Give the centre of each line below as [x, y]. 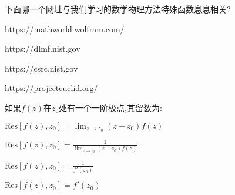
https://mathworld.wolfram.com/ [65, 28]
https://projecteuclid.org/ [51, 88]
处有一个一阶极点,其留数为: [110, 107]
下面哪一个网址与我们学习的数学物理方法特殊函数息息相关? [118, 9]
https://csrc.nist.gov [41, 68]
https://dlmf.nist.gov [43, 48]
